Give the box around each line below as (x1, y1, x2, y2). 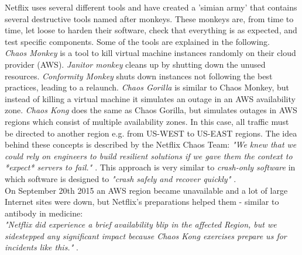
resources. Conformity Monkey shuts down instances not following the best (5, 69, 273, 82)
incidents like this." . (5, 241, 78, 253)
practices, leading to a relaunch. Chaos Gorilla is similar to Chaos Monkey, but (5, 81, 290, 93)
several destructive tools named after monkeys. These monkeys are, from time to (5, 12, 294, 25)
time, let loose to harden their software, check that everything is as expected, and (5, 24, 297, 36)
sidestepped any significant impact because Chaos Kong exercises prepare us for (5, 229, 287, 242)
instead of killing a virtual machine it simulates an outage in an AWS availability (5, 92, 296, 104)
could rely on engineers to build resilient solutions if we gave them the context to (5, 149, 293, 162)
